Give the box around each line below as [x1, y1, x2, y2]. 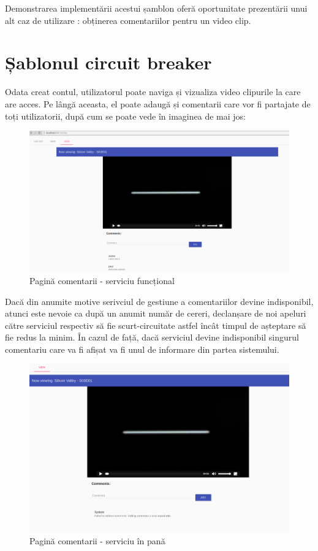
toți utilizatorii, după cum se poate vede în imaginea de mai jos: [5, 109, 246, 122]
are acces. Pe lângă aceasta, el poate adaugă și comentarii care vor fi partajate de [5, 97, 311, 110]
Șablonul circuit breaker [5, 50, 212, 75]
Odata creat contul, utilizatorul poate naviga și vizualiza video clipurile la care [5, 85, 301, 98]
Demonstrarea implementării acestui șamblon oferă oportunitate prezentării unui [5, 2, 308, 14]
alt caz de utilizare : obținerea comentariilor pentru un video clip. [5, 13, 251, 26]
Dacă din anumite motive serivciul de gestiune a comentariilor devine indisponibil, [5, 295, 314, 307]
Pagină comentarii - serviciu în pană [29, 534, 165, 547]
